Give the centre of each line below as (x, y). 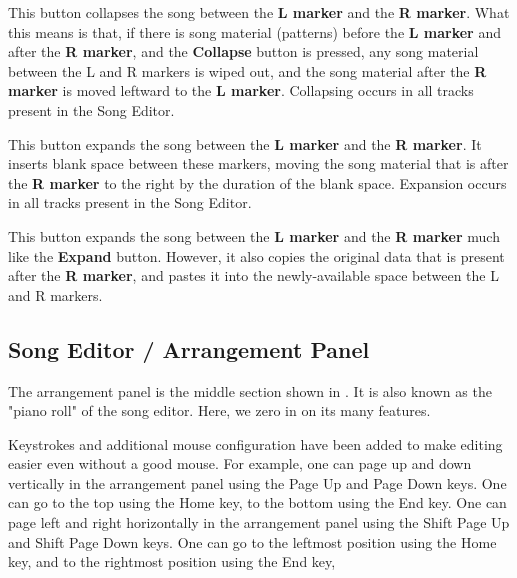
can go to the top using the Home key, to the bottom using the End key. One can (257, 502)
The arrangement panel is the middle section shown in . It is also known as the (250, 390)
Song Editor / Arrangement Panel (189, 348)
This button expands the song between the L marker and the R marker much (254, 235)
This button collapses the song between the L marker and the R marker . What (259, 12)
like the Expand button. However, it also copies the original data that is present (256, 255)
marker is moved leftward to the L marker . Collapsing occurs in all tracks (241, 90)
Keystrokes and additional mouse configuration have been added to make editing (255, 443)
